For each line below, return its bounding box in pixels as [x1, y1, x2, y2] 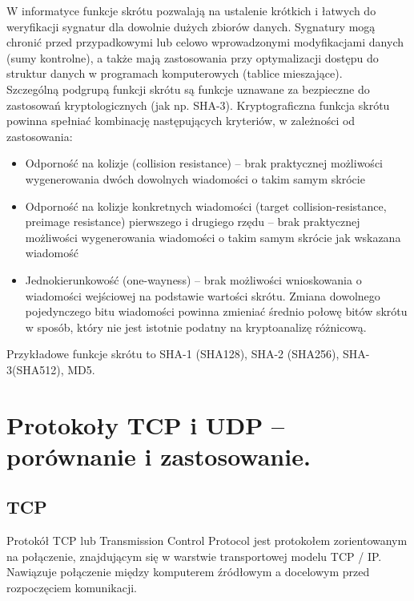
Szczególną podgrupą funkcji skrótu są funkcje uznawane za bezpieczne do [6, 80, 370, 97]
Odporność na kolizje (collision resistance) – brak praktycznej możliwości [25, 155, 383, 171]
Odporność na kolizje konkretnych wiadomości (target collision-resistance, [25, 197, 387, 214]
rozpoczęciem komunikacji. [6, 579, 137, 596]
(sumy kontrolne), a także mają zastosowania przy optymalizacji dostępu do [6, 49, 379, 66]
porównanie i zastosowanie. [6, 439, 311, 472]
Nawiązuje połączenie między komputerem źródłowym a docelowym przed [6, 563, 370, 580]
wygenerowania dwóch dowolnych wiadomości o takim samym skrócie [25, 170, 365, 187]
